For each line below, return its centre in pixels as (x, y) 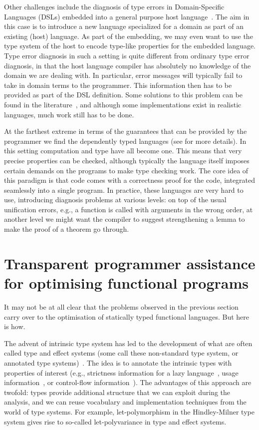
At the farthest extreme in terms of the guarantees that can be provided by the (126, 131)
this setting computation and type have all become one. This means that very (123, 151)
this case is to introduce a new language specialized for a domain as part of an (124, 26)
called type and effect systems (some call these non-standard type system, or (121, 353)
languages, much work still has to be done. (69, 114)
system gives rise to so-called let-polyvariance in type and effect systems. (115, 421)
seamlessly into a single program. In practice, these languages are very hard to (124, 190)
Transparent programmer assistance (130, 263)
